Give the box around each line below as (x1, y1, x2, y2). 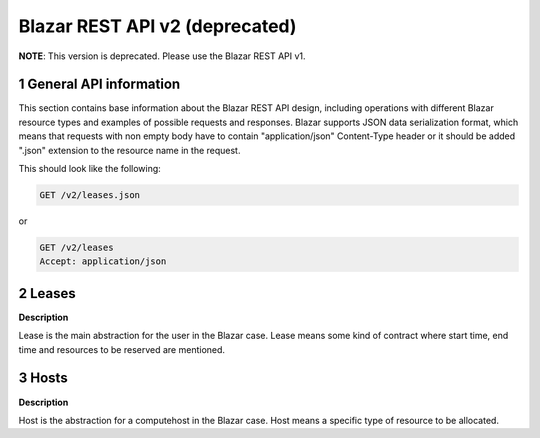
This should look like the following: (18, 163, 162, 175)
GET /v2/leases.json (39, 190, 140, 200)
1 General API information (18, 76, 181, 93)
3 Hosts (18, 370, 69, 387)
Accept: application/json (39, 256, 167, 267)
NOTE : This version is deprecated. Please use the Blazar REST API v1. (18, 50, 306, 62)
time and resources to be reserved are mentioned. (18, 343, 225, 355)
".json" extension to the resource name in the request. (18, 144, 241, 156)
